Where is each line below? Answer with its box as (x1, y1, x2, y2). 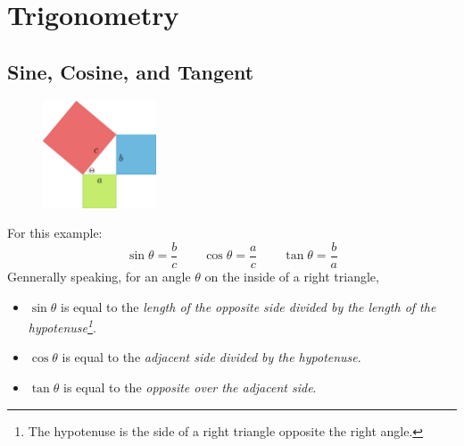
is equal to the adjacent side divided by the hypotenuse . (62, 348, 361, 366)
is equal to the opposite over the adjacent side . (63, 377, 317, 396)
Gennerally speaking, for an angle (7, 266, 191, 285)
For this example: (7, 223, 103, 242)
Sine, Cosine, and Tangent (7, 57, 254, 85)
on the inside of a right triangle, (204, 266, 379, 285)
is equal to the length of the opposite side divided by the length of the (60, 297, 436, 316)
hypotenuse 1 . (28, 316, 96, 336)
